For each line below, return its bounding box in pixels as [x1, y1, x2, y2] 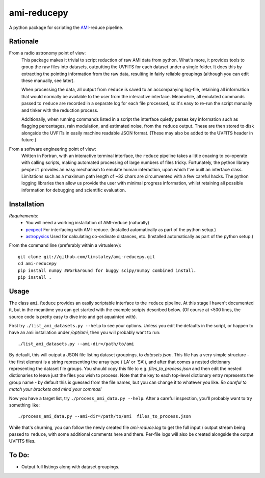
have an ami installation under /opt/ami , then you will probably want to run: [9, 329, 160, 336]
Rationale [9, 37, 39, 46]
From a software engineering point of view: [9, 146, 96, 152]
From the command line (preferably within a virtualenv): [9, 242, 122, 248]
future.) [21, 137, 37, 143]
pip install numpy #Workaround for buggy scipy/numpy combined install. [18, 267, 196, 273]
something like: [9, 402, 40, 408]
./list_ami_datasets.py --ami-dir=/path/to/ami [18, 341, 134, 346]
